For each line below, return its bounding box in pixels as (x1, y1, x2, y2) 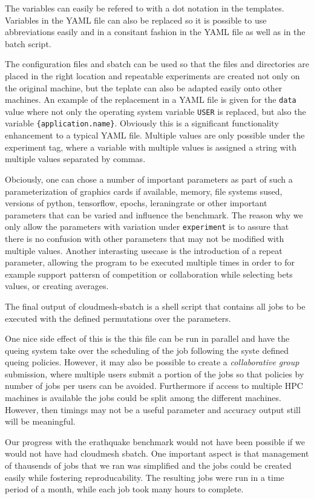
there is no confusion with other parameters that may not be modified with (5, 232, 284, 244)
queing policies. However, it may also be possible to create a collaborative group (5, 356, 299, 368)
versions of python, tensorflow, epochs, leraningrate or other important (5, 197, 267, 209)
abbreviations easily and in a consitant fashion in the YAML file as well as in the (5, 25, 306, 38)
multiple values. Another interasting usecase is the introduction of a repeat (5, 244, 283, 256)
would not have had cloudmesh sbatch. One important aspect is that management (5, 447, 309, 460)
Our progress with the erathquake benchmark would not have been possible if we (5, 435, 305, 448)
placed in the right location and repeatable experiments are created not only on (5, 69, 300, 82)
